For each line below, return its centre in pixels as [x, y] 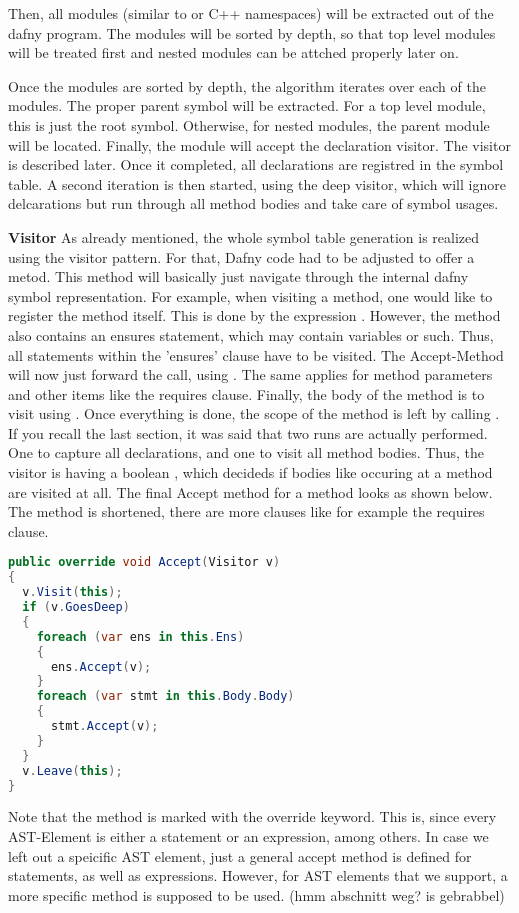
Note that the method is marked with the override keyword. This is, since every [252, 816]
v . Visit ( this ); [72, 592]
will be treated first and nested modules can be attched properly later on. [233, 52]
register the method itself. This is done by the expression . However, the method [254, 315]
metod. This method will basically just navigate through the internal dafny [238, 276]
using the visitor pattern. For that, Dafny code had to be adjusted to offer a [241, 256]
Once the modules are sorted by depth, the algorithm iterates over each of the [247, 85]
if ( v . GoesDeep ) [76, 607]
